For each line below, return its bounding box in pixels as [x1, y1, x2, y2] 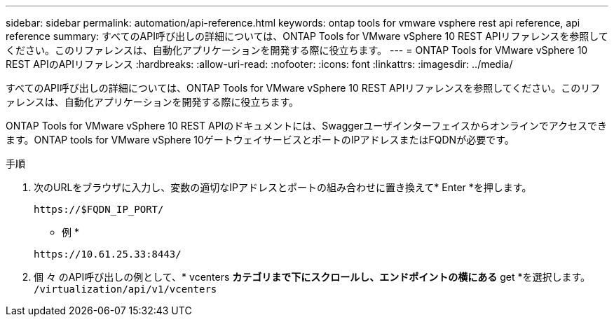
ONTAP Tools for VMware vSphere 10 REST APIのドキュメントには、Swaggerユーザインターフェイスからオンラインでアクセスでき [6, 120, 608, 132]
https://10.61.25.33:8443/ [34, 248, 182, 260]
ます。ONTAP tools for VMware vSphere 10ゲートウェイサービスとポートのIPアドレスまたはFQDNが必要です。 [6, 134, 514, 146]
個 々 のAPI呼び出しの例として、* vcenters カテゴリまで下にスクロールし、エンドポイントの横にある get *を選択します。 [34, 271, 591, 283]
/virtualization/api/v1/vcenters [34, 283, 217, 295]
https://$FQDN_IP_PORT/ [34, 204, 164, 215]
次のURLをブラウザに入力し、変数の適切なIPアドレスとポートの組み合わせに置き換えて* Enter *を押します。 [34, 181, 532, 193]
